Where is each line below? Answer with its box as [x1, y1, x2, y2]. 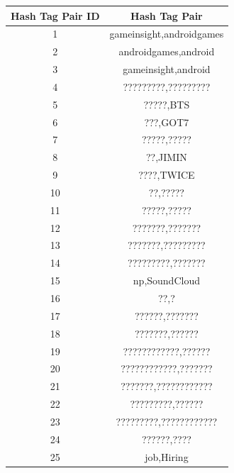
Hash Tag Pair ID [11, 8, 100, 23]
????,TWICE [138, 167, 195, 182]
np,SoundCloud [133, 273, 200, 288]
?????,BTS [143, 96, 190, 111]
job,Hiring [145, 449, 189, 464]
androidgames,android [118, 44, 215, 59]
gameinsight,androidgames [109, 26, 224, 41]
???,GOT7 [144, 114, 189, 129]
